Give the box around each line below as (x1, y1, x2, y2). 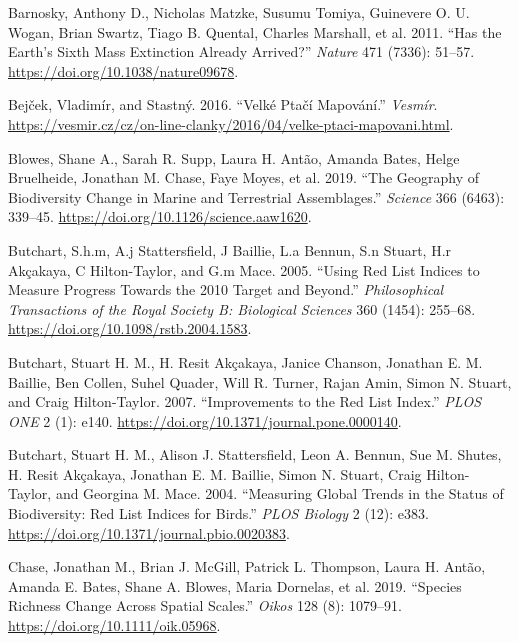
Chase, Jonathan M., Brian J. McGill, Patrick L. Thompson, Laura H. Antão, (8, 556, 486, 577)
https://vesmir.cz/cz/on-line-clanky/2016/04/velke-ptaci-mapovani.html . (8, 113, 454, 134)
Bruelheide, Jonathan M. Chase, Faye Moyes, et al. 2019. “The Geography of (8, 167, 480, 188)
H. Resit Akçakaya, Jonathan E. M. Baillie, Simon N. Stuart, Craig (8, 463, 422, 484)
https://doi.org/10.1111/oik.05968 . (8, 615, 221, 636)
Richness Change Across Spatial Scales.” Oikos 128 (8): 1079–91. (8, 595, 402, 616)
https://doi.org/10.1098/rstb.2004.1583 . (8, 318, 252, 339)
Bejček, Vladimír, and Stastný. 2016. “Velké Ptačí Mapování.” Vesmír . (8, 94, 438, 115)
